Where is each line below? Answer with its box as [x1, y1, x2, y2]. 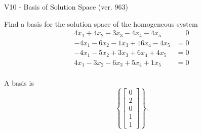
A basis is [4, 78, 34, 88]
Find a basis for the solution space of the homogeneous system [4, 18, 198, 29]
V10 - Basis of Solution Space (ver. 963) [4, 2, 128, 12]
